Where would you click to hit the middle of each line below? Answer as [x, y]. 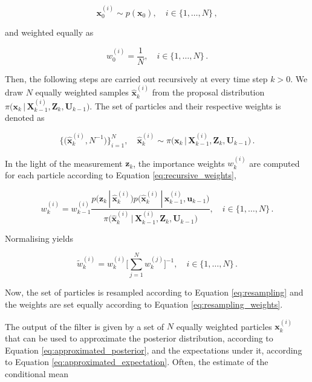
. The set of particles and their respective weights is [185, 105]
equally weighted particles [224, 326]
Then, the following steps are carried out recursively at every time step [136, 78]
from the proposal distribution [208, 92]
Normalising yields [39, 238]
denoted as [25, 118]
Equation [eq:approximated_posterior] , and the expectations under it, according [154, 350]
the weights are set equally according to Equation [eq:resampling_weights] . [144, 304]
